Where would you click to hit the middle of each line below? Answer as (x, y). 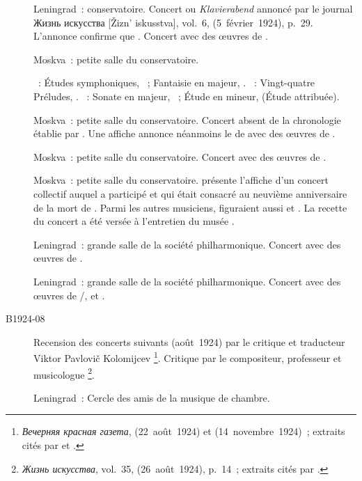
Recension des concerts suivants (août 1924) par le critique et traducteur (189, 341)
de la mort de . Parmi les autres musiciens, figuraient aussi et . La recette (190, 207)
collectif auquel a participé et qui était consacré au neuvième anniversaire (190, 193)
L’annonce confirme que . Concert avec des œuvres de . (151, 36)
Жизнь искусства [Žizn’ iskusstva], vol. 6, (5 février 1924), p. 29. (173, 22)
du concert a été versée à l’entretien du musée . (134, 221)
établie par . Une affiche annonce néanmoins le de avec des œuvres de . (184, 133)
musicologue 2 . (64, 373)
